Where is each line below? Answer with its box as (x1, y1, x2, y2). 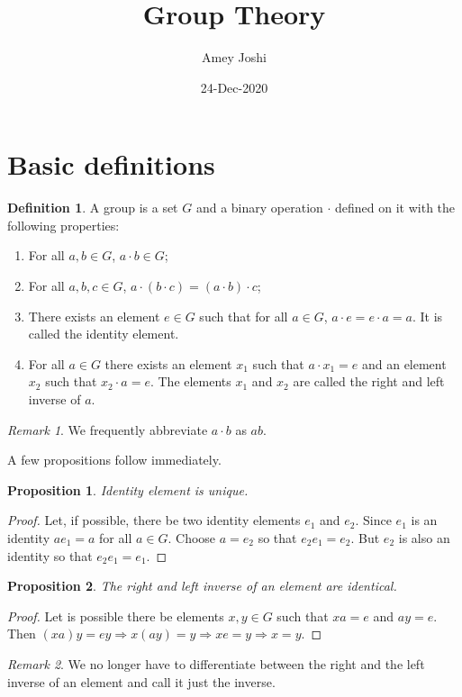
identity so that (7, 546, 93, 565)
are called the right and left (293, 372, 445, 391)
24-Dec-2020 (200, 77, 268, 96)
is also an (398, 528, 450, 547)
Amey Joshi (202, 48, 267, 67)
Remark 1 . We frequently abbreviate (7, 420, 208, 439)
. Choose (168, 528, 216, 547)
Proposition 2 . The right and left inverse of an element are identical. (7, 576, 397, 595)
